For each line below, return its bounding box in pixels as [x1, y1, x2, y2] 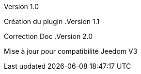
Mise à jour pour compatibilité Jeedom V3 [4, 47, 138, 55]
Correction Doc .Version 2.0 [4, 32, 93, 40]
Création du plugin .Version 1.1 [4, 17, 100, 25]
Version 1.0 [4, 2, 39, 11]
